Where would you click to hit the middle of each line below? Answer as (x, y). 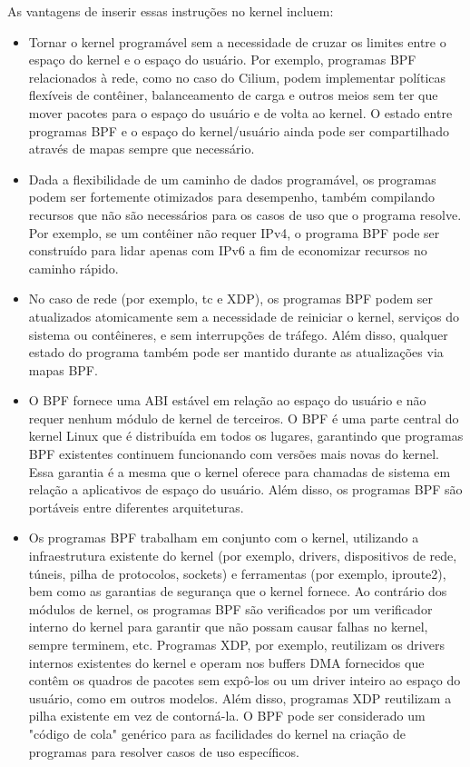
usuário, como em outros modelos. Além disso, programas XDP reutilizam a (240, 697)
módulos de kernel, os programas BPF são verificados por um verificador (230, 608)
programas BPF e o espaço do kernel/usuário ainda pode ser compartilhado (239, 130)
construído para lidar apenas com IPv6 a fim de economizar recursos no (228, 250)
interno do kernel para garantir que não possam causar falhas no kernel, (228, 627)
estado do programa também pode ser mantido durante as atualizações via (236, 352)
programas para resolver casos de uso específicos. (164, 751)
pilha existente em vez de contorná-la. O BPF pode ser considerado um (227, 716)
